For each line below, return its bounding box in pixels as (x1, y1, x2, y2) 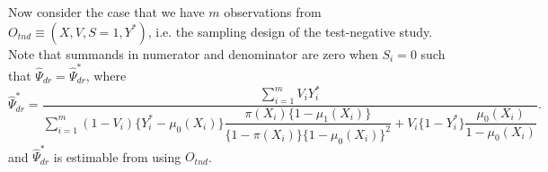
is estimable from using (53, 147, 181, 166)
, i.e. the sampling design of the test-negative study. (147, 21, 433, 40)
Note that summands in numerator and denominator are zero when (8, 44, 378, 63)
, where (85, 65, 127, 84)
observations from (224, 3, 322, 21)
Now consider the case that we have (8, 3, 205, 21)
